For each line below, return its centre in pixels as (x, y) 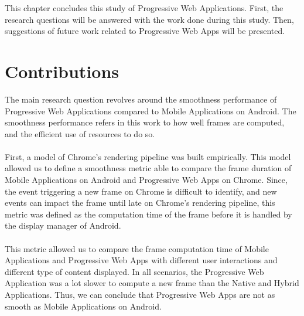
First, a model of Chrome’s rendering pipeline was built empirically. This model (148, 156)
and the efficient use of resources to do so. (80, 133)
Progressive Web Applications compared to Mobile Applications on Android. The (151, 111)
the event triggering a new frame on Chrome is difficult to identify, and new (141, 191)
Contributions (62, 71)
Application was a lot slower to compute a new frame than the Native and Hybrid (152, 283)
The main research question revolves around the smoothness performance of (141, 99)
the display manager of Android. (63, 225)
